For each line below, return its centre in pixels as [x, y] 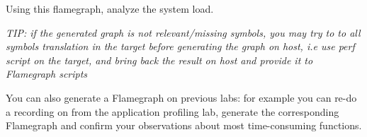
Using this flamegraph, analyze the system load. [110, 8]
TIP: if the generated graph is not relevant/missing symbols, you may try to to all [183, 32]
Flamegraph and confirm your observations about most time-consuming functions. [184, 125]
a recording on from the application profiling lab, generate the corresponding [173, 111]
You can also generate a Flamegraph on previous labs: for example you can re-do [181, 97]
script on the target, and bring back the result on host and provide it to [159, 60]
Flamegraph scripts [47, 74]
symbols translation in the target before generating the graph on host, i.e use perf [180, 46]
